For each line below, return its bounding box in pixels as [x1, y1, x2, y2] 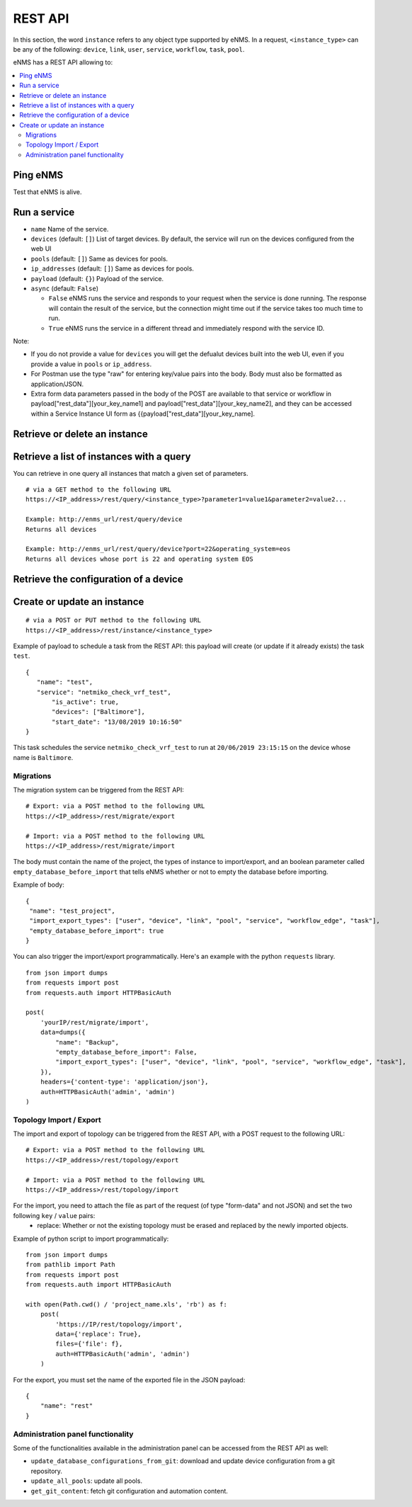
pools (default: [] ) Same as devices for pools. [30, 254, 168, 263]
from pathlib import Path [25, 1261, 116, 1269]
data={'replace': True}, [55, 1330, 142, 1338]
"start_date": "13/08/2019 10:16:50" [52, 717, 183, 726]
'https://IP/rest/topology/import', [55, 1320, 183, 1328]
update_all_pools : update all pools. [30, 1477, 143, 1485]
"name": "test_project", [29, 906, 116, 915]
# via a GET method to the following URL [25, 486, 171, 494]
